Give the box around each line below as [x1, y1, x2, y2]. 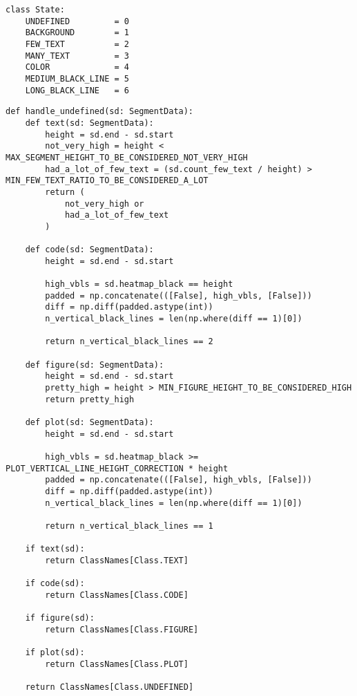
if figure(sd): [25, 613, 95, 623]
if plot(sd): [25, 648, 85, 658]
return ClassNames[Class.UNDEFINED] [25, 682, 194, 693]
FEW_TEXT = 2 [25, 39, 129, 49]
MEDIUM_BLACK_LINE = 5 [25, 73, 129, 84]
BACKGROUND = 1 [25, 28, 129, 38]
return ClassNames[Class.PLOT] [45, 659, 189, 669]
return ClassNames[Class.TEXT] [45, 555, 189, 565]
